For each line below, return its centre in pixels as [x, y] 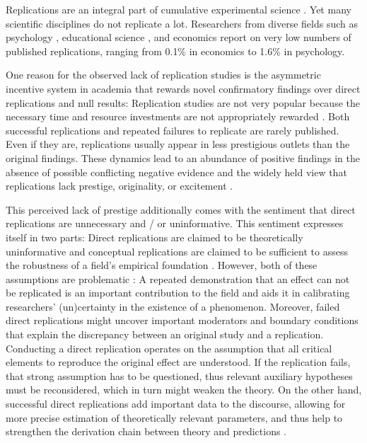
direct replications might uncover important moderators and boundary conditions [182, 320]
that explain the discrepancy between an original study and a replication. [165, 334]
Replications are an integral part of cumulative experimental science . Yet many [179, 9]
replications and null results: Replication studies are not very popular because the [183, 102]
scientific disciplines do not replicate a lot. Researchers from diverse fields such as [182, 23]
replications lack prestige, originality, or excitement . [120, 186]
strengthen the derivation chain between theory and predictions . [146, 431]
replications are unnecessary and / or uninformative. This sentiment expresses [175, 223]
